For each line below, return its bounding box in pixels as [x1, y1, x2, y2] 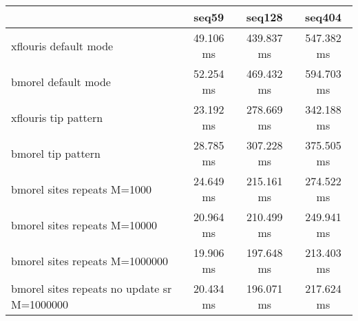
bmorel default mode [11, 73, 111, 90]
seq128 [246, 9, 283, 25]
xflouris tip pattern [11, 109, 103, 125]
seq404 [304, 9, 341, 25]
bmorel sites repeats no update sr [11, 280, 172, 296]
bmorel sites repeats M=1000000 [11, 252, 168, 269]
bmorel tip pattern [11, 145, 101, 161]
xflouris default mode [11, 37, 114, 54]
